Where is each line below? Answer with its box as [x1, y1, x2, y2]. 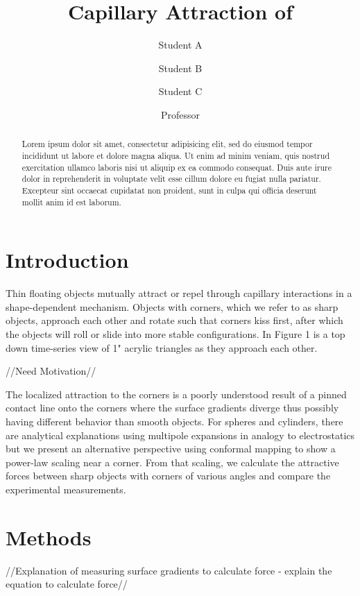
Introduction [6, 246, 129, 274]
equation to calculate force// [6, 577, 128, 591]
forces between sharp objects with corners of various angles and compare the [6, 468, 331, 483]
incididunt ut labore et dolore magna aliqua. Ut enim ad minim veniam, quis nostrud [22, 149, 329, 161]
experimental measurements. [6, 482, 126, 496]
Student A [158, 37, 203, 52]
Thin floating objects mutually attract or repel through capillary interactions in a [6, 286, 352, 300]
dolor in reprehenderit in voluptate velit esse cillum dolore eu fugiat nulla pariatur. [22, 173, 321, 185]
